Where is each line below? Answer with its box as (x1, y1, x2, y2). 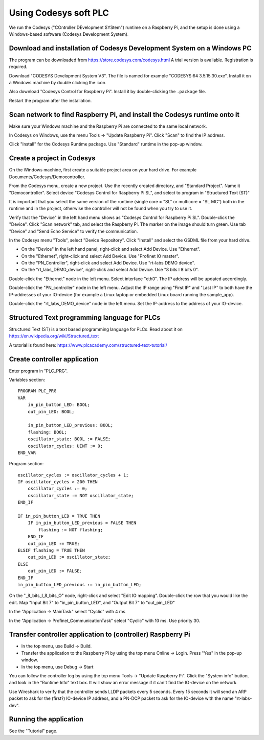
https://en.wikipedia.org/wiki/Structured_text (9, 333, 99, 339)
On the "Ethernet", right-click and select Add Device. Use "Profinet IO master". (21, 253, 179, 259)
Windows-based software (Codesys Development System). (9, 31, 129, 37)
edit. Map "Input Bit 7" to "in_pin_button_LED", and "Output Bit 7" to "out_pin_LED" (9, 599, 175, 605)
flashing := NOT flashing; (38, 527, 103, 532)
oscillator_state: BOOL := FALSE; (27, 436, 111, 442)
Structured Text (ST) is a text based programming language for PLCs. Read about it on (9, 326, 183, 332)
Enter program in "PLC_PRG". (9, 368, 68, 374)
